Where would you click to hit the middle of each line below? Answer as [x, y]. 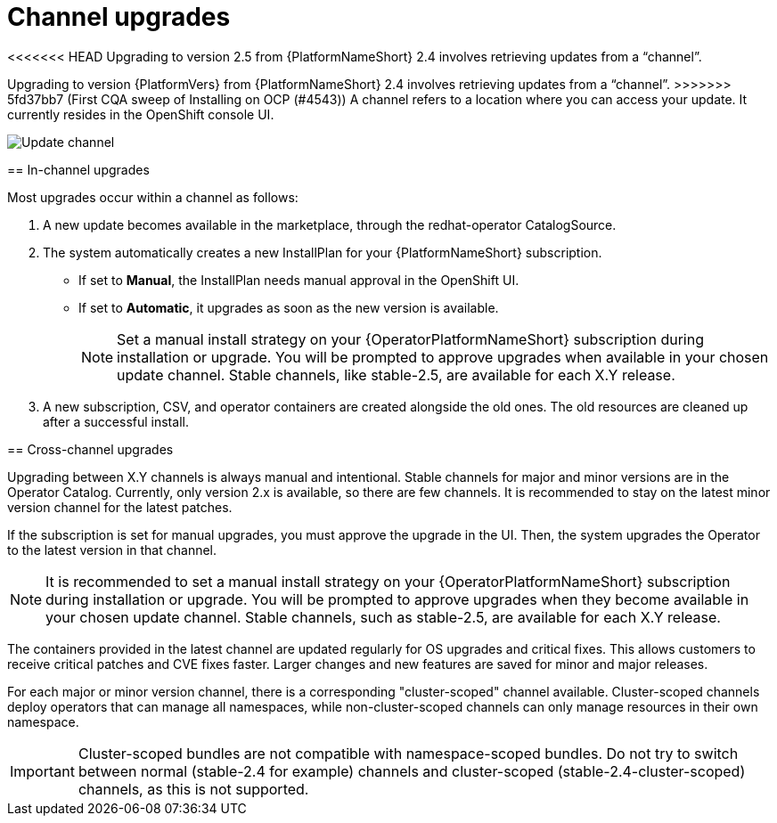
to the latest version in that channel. [112, 550]
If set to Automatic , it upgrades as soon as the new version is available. [289, 307]
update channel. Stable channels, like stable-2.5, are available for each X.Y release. [396, 375]
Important [42, 771]
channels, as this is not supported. [193, 789]
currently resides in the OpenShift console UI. [141, 114]
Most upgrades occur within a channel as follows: [153, 197]
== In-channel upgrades [78, 169]
